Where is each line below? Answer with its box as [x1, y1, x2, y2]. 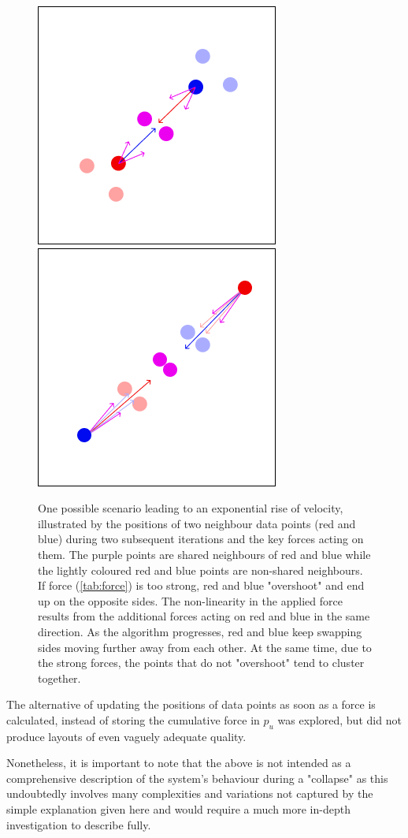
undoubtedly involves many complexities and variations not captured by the [6, 785, 373, 802]
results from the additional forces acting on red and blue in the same [38, 608, 370, 624]
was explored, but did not [277, 711, 402, 728]
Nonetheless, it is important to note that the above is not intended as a [6, 754, 351, 771]
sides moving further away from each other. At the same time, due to [38, 639, 372, 655]
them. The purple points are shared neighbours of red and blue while [38, 546, 371, 562]
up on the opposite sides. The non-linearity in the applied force [38, 592, 343, 609]
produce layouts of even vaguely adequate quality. [6, 728, 247, 744]
